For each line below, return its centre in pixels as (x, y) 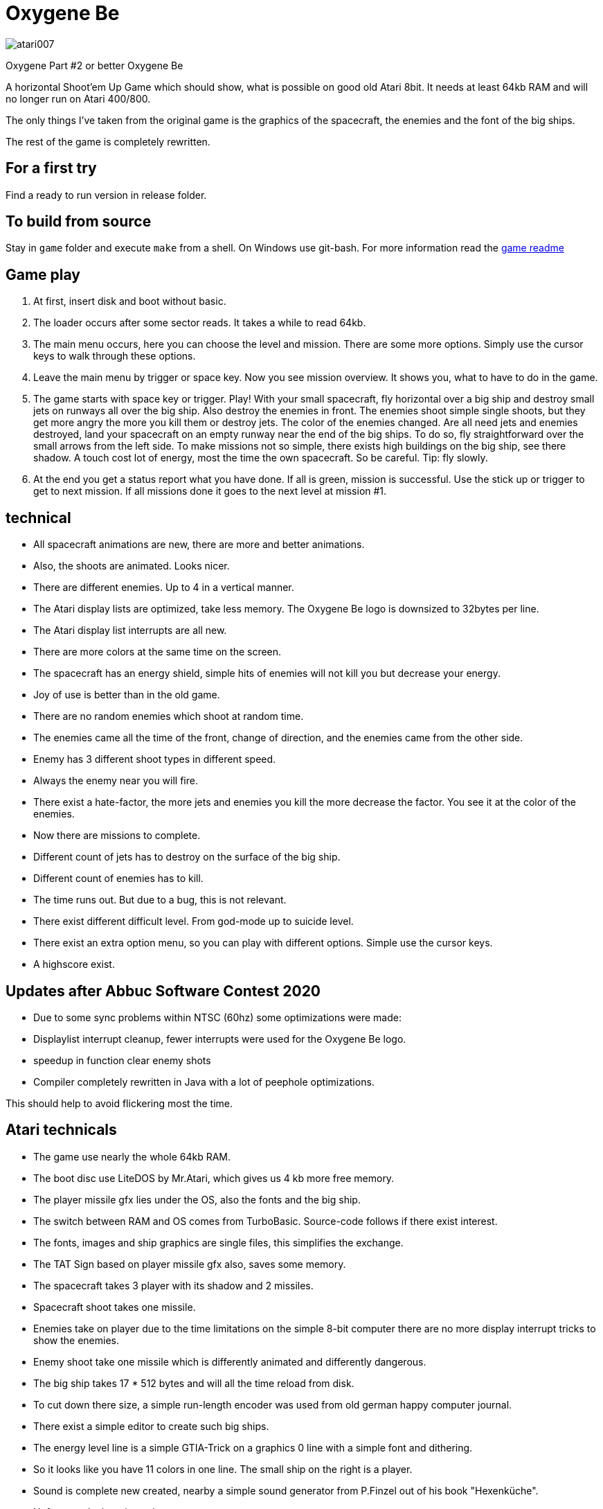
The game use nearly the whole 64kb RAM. (132, 1156)
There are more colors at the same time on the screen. (157, 652)
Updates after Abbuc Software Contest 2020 (163, 991)
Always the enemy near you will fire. (116, 781)
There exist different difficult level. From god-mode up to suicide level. (193, 921)
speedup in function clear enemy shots (122, 1060)
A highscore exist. (74, 964)
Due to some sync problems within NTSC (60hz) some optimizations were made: (217, 1017)
